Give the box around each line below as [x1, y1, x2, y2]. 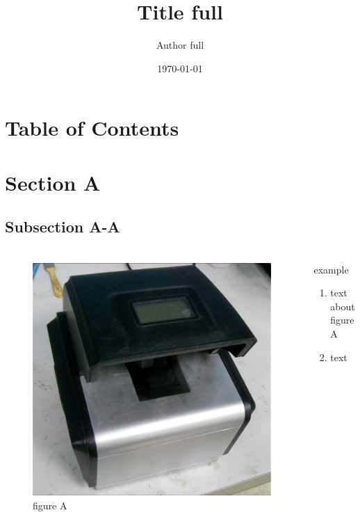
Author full [156, 38, 204, 52]
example [313, 262, 349, 276]
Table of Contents [5, 113, 179, 142]
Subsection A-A [5, 216, 120, 237]
